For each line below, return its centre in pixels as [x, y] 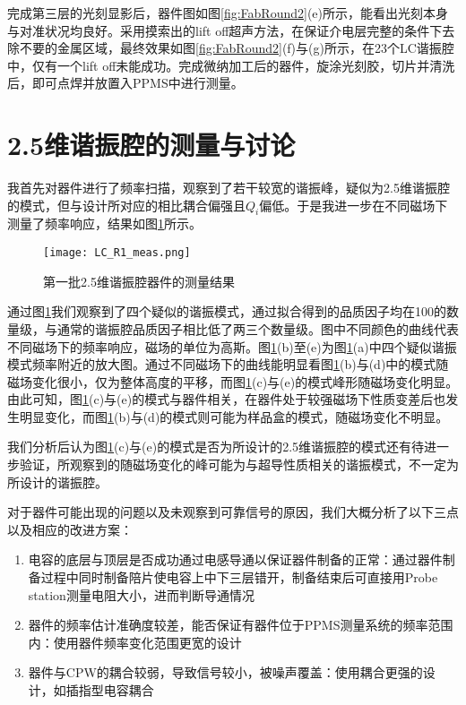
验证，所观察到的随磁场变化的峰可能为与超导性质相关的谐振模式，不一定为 [239, 464]
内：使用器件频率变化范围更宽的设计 [135, 642]
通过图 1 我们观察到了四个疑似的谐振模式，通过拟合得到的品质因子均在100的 [227, 311]
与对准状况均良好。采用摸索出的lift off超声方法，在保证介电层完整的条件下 [225, 30]
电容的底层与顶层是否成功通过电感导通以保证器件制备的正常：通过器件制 [242, 559]
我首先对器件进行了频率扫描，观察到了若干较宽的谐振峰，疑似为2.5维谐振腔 [229, 188]
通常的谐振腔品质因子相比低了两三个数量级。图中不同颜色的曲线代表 [258, 328]
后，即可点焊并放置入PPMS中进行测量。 [125, 83]
